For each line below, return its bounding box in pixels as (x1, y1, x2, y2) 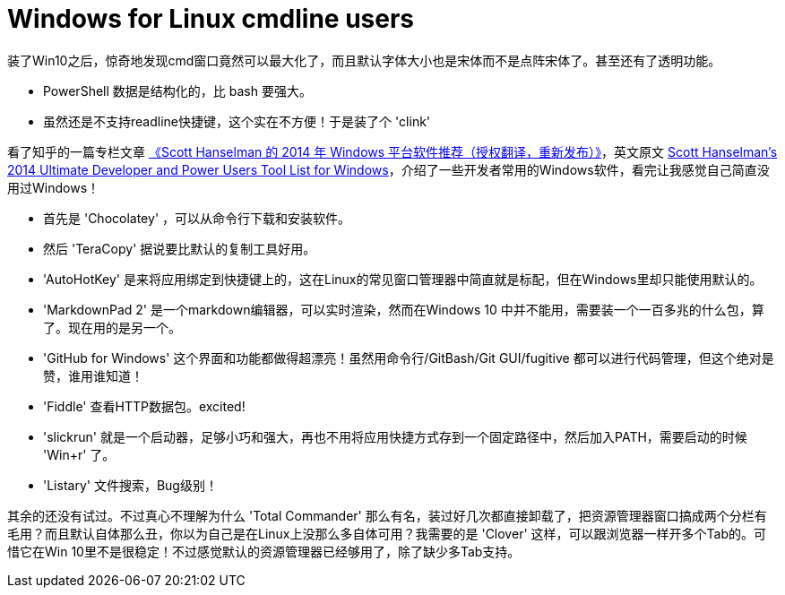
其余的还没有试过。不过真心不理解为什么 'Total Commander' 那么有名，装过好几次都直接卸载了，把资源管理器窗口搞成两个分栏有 (7, 507, 767, 523)
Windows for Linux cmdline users (7, 4, 415, 34)
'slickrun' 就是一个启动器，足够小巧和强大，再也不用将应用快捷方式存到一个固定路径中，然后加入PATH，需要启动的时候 (43, 428, 747, 444)
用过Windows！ (7, 179, 100, 195)
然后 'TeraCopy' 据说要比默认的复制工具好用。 (43, 240, 316, 256)
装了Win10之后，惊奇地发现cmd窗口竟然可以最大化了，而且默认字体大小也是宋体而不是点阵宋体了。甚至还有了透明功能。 (7, 52, 721, 68)
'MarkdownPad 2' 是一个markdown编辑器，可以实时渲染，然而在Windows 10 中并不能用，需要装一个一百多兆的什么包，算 (43, 301, 764, 317)
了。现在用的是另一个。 (43, 319, 181, 335)
